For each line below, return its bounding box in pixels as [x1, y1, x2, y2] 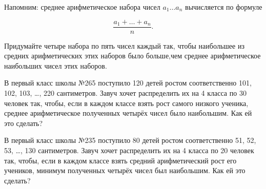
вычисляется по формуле [185, 2, 262, 12]
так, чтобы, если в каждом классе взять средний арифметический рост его [4, 155, 237, 165]
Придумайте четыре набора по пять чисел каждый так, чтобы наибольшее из [4, 40, 244, 51]
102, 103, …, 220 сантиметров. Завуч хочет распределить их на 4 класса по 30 [4, 88, 247, 98]
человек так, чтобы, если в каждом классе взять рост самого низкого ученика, [4, 97, 249, 108]
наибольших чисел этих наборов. [4, 60, 107, 71]
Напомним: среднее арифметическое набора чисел [4, 2, 160, 12]
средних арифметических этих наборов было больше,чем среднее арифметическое [4, 50, 261, 61]
